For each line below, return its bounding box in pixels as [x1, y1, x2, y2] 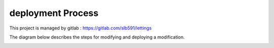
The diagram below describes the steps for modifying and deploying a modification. [9, 34, 185, 40]
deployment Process [9, 7, 99, 18]
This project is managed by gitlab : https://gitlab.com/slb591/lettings [9, 25, 152, 31]
